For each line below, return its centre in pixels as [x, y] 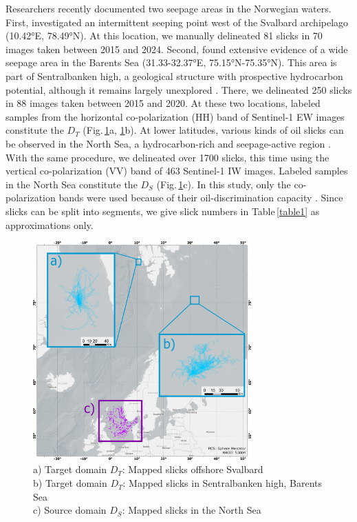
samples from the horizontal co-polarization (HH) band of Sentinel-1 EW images [175, 116]
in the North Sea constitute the [72, 184]
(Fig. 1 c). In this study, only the [224, 184]
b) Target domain [70, 483]
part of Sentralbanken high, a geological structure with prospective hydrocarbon [174, 76]
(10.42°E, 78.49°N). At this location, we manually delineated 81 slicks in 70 [164, 36]
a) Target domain [70, 469]
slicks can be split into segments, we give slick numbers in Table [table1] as [163, 211]
